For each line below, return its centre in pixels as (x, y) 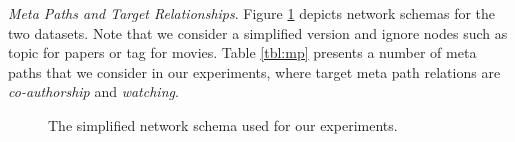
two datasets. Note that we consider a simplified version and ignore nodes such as (258, 32)
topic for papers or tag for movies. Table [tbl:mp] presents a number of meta (242, 52)
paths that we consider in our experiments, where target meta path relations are (254, 71)
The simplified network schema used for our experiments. (223, 124)
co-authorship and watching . (93, 91)
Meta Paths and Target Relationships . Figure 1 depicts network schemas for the (252, 13)
